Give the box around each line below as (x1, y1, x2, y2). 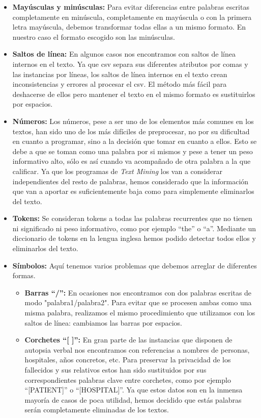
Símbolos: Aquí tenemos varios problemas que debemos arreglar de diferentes (12, 260, 257, 271)
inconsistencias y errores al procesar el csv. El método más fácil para (12, 79, 227, 89)
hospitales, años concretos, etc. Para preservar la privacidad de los (24, 354, 231, 365)
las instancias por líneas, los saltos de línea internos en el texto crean (12, 68, 227, 79)
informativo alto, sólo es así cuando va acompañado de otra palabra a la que (12, 156, 251, 166)
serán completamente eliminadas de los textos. (24, 404, 169, 415)
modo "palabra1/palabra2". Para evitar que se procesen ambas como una (24, 297, 252, 308)
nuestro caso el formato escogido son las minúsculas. (12, 31, 175, 42)
